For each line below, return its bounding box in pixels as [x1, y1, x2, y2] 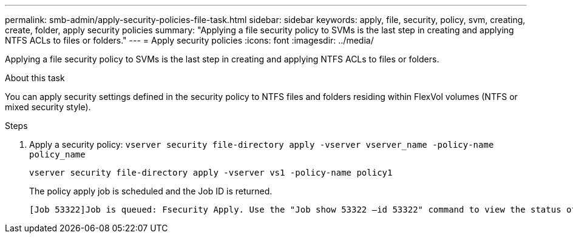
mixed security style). [5, 102, 91, 112]
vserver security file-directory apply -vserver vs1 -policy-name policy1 [29, 168, 393, 177]
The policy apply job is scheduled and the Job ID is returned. [29, 186, 273, 196]
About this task [5, 73, 65, 83]
